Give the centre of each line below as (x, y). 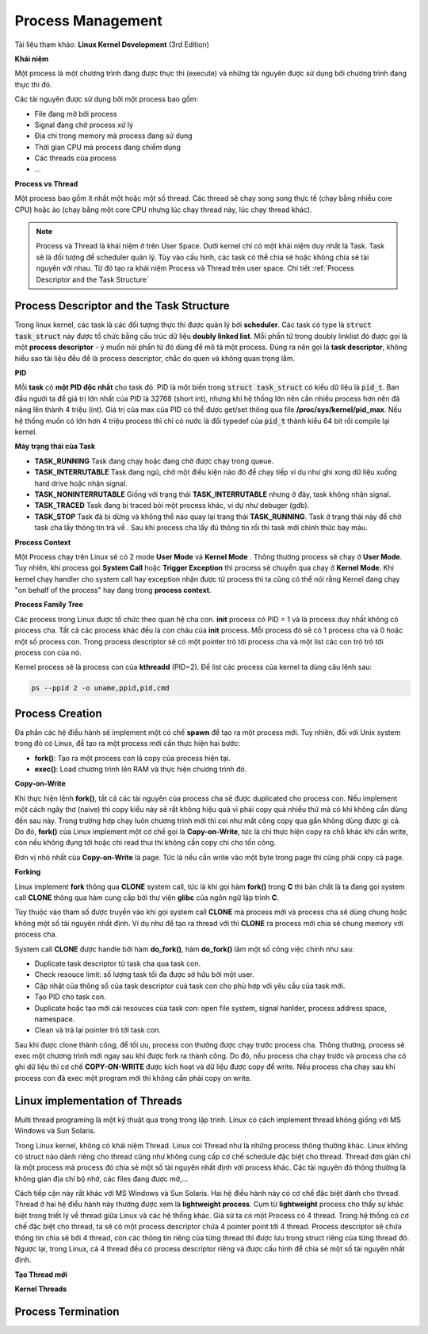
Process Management (88, 21)
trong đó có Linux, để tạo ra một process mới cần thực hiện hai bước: (128, 744)
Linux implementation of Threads (98, 1100)
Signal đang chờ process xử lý (84, 125)
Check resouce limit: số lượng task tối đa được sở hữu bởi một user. (144, 975)
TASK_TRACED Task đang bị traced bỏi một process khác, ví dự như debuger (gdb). (172, 506)
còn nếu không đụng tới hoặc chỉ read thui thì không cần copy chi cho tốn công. (145, 843)
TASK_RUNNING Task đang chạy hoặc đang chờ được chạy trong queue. (154, 461)
